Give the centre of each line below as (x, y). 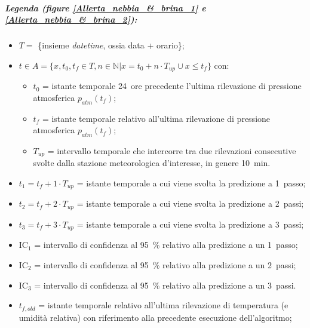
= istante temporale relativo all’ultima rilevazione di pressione (156, 118)
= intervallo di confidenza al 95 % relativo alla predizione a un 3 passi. (165, 285)
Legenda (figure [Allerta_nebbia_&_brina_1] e (105, 7)
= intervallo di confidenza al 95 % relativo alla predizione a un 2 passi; (165, 264)
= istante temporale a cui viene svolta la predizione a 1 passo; (191, 183)
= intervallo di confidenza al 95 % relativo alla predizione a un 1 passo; (166, 245)
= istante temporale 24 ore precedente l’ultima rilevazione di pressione (172, 86)
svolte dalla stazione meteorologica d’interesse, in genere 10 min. (152, 163)
